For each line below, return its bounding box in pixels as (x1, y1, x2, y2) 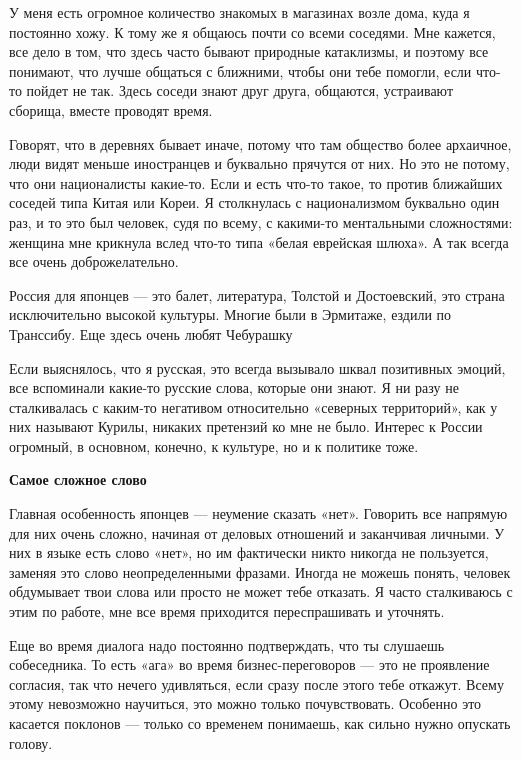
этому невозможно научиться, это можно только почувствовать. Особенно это (9, 693, 482, 714)
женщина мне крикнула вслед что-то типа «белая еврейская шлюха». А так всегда (9, 231, 509, 252)
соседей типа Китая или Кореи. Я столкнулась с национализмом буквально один (9, 192, 500, 213)
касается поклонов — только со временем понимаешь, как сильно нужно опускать (9, 713, 511, 733)
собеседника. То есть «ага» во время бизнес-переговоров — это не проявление (9, 654, 490, 675)
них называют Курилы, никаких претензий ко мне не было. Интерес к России (9, 416, 483, 437)
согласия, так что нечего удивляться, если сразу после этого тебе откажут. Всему (9, 673, 504, 694)
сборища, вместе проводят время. (9, 99, 213, 120)
